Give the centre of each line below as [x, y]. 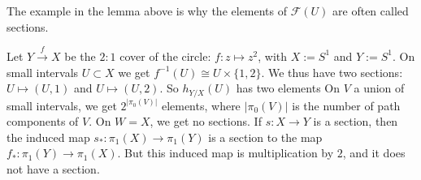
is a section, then [356, 121]
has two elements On [288, 88]
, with [273, 56]
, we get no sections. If [206, 121]
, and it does [374, 153]
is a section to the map [265, 137]
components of [43, 121]
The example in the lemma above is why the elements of [147, 11]
